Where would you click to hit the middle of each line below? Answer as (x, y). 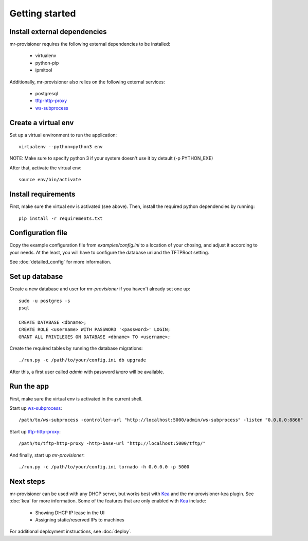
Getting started (43, 13)
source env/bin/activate (50, 180)
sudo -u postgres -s (44, 301)
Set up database (36, 277)
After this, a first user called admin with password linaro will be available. (87, 372)
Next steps (27, 481)
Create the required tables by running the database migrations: (76, 348)
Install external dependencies (58, 32)
